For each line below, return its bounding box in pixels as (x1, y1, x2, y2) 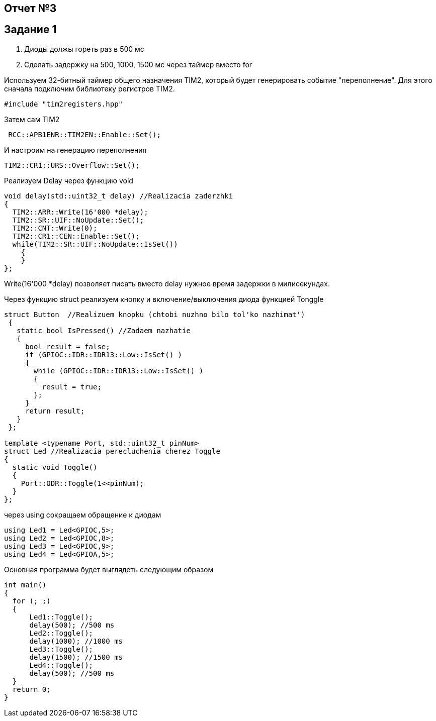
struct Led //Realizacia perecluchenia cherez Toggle (4, 447, 220, 455)
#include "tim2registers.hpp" (4, 99, 123, 108)
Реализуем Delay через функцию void (4, 176, 133, 185)
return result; (25, 406, 85, 415)
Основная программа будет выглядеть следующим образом (4, 565, 214, 574)
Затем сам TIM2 (4, 115, 60, 124)
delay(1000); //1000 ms (29, 637, 123, 645)
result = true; (42, 382, 102, 391)
